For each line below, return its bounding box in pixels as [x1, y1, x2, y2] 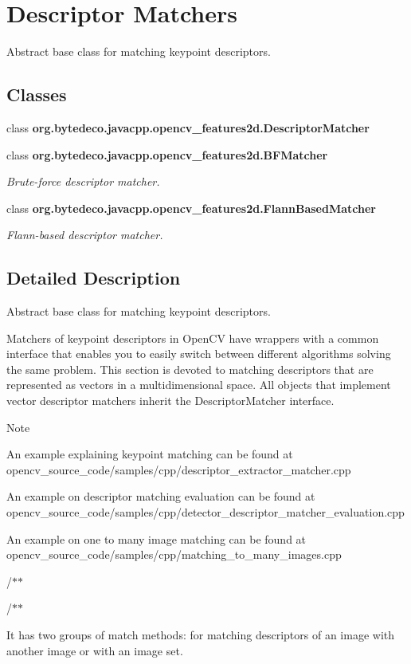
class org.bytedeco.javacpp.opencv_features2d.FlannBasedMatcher [6, 199, 376, 216]
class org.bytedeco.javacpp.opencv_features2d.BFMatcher [6, 146, 328, 163]
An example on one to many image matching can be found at [6, 530, 307, 547]
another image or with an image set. [6, 642, 183, 658]
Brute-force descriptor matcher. [6, 173, 160, 190]
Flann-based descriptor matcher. [6, 226, 163, 243]
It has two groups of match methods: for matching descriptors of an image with [6, 627, 395, 642]
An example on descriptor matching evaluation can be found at [6, 488, 315, 505]
